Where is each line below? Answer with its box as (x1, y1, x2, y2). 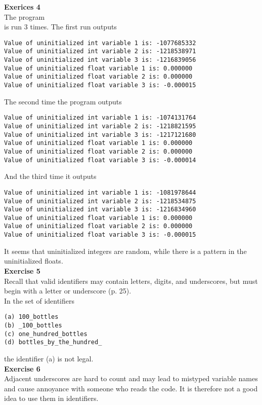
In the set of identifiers (4, 295, 75, 306)
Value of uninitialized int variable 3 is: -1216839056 (4, 56, 196, 64)
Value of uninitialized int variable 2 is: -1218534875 (4, 197, 196, 205)
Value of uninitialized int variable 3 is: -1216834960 (4, 206, 196, 213)
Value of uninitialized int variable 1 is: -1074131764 (4, 114, 196, 122)
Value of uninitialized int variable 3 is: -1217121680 (4, 131, 196, 138)
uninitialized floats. (4, 255, 63, 266)
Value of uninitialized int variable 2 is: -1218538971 (4, 48, 196, 55)
